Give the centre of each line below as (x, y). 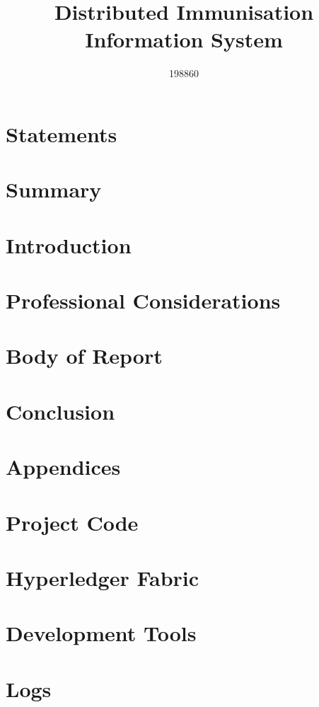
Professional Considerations (143, 300)
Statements (62, 133)
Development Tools (101, 633)
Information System (184, 39)
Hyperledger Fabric (103, 577)
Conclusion (60, 411)
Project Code (72, 522)
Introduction (69, 245)
